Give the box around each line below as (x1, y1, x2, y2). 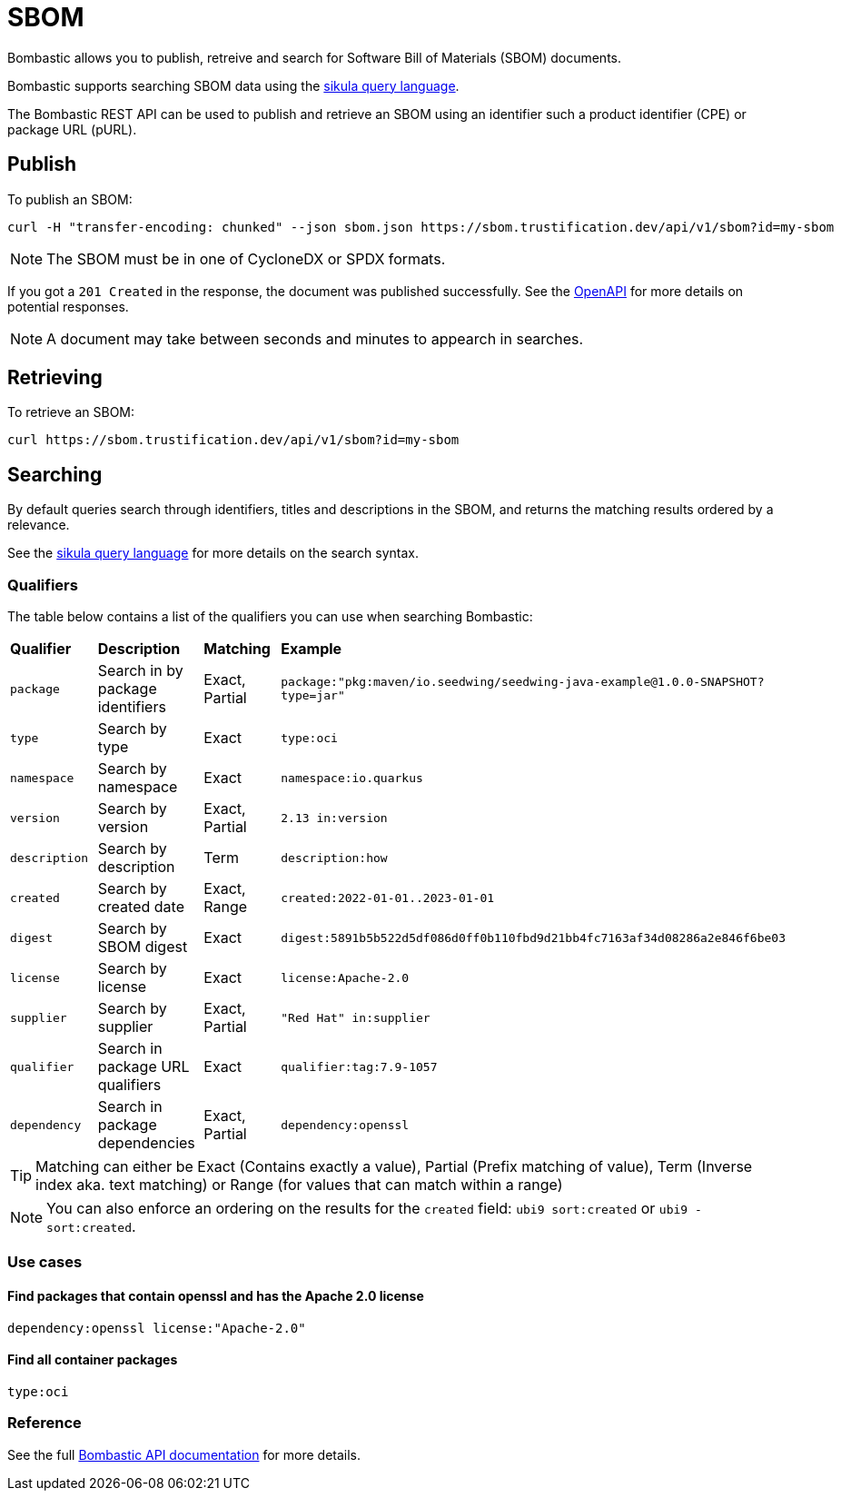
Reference (7, 1414, 82, 1433)
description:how (281, 850, 388, 865)
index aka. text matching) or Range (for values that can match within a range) (35, 1176, 563, 1195)
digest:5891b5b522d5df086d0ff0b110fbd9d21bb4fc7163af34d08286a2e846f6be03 (281, 930, 786, 945)
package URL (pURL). (7, 121, 137, 137)
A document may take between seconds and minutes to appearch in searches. (46, 329, 584, 348)
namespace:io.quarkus (281, 770, 423, 785)
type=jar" (281, 689, 345, 703)
